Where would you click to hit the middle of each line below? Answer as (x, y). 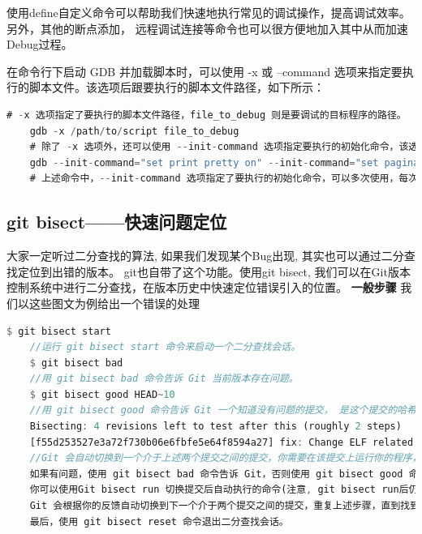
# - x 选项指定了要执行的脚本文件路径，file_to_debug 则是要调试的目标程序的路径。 (207, 115)
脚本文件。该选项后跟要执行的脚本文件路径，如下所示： (177, 87)
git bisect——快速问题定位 (117, 222)
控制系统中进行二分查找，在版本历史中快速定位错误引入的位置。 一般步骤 (202, 287)
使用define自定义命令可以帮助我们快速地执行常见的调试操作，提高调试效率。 (209, 12)
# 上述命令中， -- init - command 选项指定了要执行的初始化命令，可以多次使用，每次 (224, 179)
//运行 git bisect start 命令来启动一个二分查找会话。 (165, 347)
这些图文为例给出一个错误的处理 (114, 303)
